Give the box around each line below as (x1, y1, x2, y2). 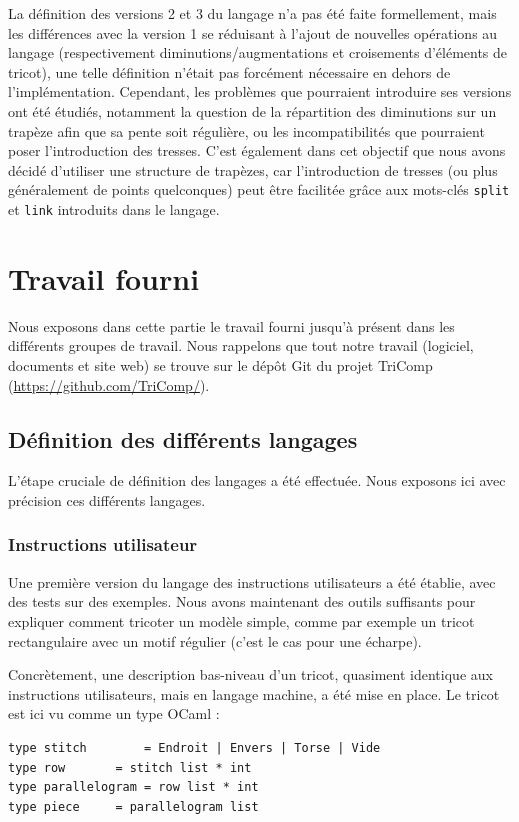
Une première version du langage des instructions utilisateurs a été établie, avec (8, 571, 496, 592)
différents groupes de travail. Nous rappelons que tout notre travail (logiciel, (8, 335, 474, 356)
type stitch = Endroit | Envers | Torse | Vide (8, 740, 381, 755)
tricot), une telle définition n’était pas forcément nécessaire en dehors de (8, 61, 451, 82)
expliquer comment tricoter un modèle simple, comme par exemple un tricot (8, 610, 475, 631)
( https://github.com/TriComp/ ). (8, 374, 210, 395)
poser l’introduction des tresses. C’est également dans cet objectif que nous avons (8, 140, 506, 161)
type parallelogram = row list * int (8, 780, 259, 795)
